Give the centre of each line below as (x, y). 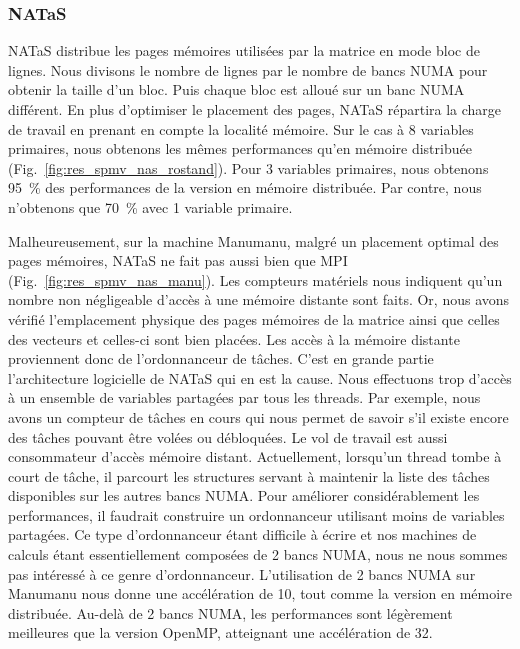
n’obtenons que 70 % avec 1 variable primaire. (150, 206)
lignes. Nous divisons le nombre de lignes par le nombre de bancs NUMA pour (248, 69)
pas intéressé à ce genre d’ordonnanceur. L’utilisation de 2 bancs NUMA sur (242, 573)
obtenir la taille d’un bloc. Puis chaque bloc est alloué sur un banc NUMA (236, 89)
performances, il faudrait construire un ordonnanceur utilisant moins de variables (256, 514)
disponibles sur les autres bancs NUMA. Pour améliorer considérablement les (244, 495)
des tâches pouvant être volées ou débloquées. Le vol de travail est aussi (228, 436)
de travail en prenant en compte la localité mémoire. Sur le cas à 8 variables (241, 128)
